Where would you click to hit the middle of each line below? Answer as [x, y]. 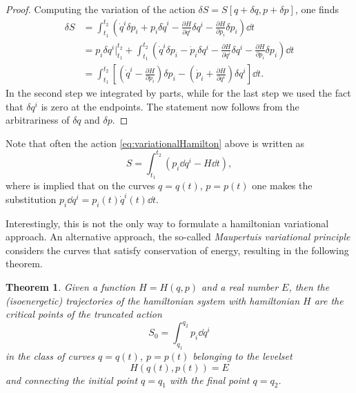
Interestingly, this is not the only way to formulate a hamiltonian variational [167, 223]
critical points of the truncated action [84, 314]
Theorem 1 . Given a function [71, 286]
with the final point [209, 380]
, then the [309, 286]
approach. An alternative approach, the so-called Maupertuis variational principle [178, 237]
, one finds [317, 9]
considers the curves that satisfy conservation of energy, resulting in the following [177, 250]
